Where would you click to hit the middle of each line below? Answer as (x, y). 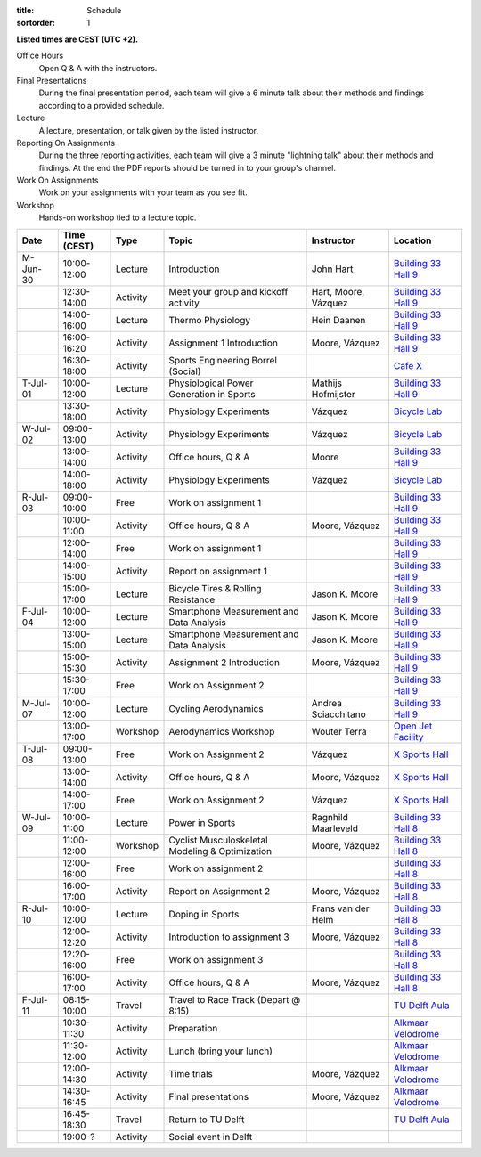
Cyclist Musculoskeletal (218, 840)
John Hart (332, 269)
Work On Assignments (57, 180)
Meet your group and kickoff (228, 291)
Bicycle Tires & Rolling (215, 588)
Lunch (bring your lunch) (221, 1051)
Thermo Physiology (210, 320)
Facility (408, 737)
